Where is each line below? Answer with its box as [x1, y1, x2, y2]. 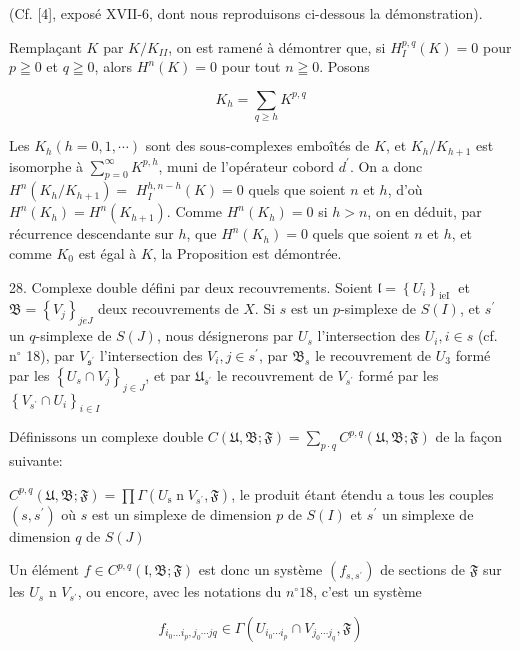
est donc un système [198, 559, 323, 580]
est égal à [78, 242, 137, 263]
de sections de [380, 559, 466, 580]
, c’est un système [313, 581, 422, 602]
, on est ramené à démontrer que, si [168, 36, 386, 57]
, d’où [387, 179, 423, 200]
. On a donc [349, 155, 423, 176]
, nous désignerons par [156, 325, 294, 346]
